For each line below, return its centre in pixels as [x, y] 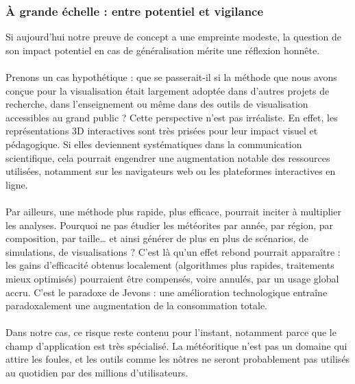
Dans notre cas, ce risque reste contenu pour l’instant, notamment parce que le [171, 332]
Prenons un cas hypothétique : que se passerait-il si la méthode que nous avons [171, 77]
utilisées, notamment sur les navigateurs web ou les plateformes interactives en [171, 171]
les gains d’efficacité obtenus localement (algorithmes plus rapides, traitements [170, 265]
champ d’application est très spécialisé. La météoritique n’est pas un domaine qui [176, 345]
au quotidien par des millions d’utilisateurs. [97, 373]
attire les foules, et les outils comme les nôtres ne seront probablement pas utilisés [178, 359]
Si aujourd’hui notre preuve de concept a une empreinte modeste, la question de [173, 37]
